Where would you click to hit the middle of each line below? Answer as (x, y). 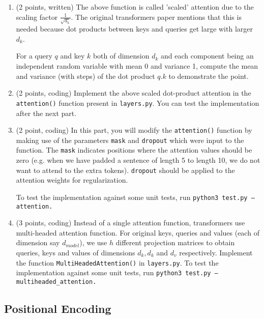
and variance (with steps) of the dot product (85, 76)
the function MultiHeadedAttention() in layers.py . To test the (117, 262)
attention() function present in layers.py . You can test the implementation (138, 103)
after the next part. (46, 113)
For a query (34, 56)
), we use (93, 242)
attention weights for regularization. (72, 180)
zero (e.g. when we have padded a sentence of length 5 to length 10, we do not (138, 160)
